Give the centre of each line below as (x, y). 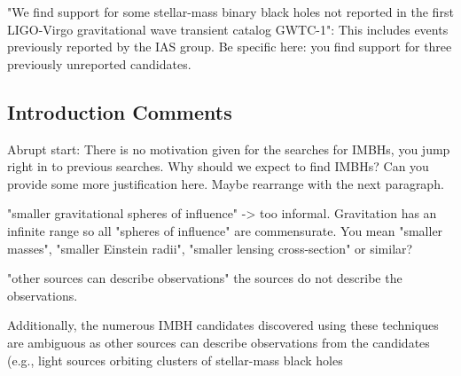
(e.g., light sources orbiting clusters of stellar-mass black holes (175, 360)
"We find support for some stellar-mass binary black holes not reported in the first (230, 12)
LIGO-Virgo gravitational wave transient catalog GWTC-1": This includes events (228, 29)
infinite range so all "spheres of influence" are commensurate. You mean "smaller (225, 230)
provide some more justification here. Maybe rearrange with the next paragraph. (226, 183)
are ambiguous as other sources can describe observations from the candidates (219, 342)
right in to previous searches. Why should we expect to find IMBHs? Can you (218, 166)
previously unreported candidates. (99, 63)
